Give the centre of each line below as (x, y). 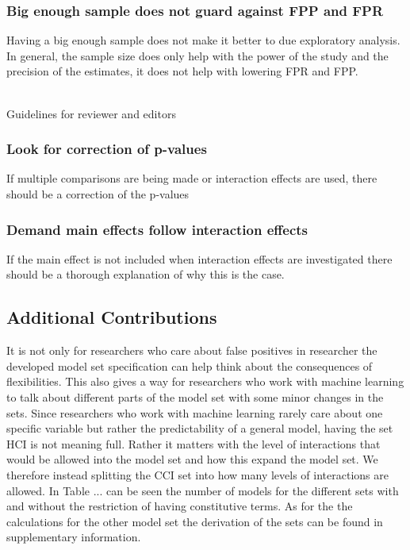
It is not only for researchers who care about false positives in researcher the (192, 350)
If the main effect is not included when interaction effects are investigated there (199, 258)
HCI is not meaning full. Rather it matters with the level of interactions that (194, 443)
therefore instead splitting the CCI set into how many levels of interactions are (197, 474)
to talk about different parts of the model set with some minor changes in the (195, 396)
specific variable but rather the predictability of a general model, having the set (200, 428)
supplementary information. (74, 537)
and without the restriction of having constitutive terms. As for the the (180, 506)
